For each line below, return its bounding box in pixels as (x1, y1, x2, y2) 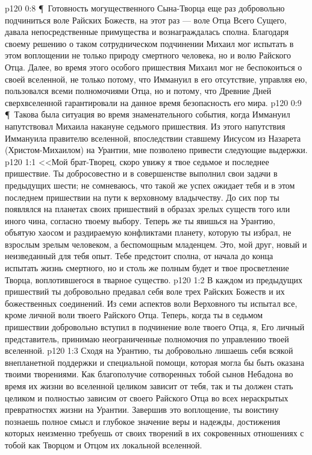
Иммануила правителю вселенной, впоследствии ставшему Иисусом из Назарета (5, 131, 301, 144)
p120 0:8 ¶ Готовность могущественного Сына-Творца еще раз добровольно (5, 2, 285, 14)
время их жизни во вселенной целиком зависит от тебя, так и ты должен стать (5, 380, 293, 392)
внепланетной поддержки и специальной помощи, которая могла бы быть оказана (5, 356, 305, 368)
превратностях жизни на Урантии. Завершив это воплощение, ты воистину (5, 403, 279, 416)
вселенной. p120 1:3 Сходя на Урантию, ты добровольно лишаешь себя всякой (5, 344, 293, 357)
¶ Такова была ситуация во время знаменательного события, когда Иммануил (5, 108, 290, 121)
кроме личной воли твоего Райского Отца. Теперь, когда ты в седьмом (5, 309, 263, 321)
